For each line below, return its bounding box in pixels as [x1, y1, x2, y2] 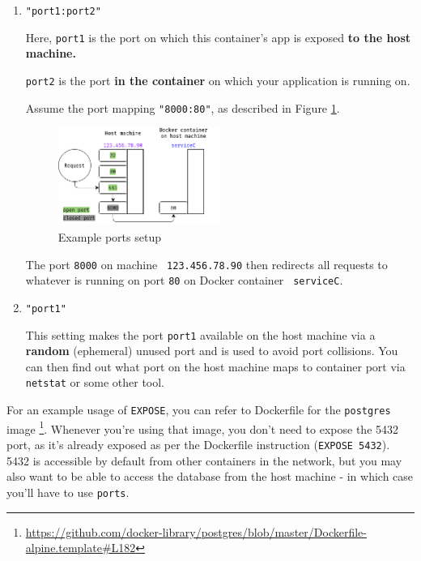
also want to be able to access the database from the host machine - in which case [6, 468, 414, 485]
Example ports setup [57, 229, 161, 246]
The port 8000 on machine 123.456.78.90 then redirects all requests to [25, 255, 388, 272]
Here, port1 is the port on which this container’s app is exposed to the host [25, 28, 410, 45]
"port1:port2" [25, 6, 101, 17]
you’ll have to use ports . [6, 483, 130, 500]
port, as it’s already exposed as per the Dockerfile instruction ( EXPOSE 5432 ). [6, 436, 390, 453]
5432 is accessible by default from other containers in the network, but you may [6, 452, 402, 469]
